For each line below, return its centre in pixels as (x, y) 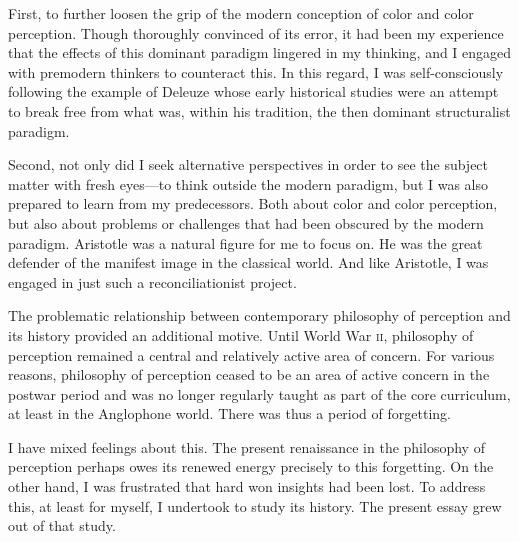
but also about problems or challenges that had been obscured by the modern (246, 222)
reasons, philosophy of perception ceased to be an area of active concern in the (249, 374)
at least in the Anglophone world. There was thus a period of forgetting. (229, 413)
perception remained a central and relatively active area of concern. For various (251, 354)
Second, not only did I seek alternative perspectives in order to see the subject (248, 164)
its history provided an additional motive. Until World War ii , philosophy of (241, 334)
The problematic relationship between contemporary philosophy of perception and (259, 315)
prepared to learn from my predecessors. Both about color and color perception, (253, 203)
